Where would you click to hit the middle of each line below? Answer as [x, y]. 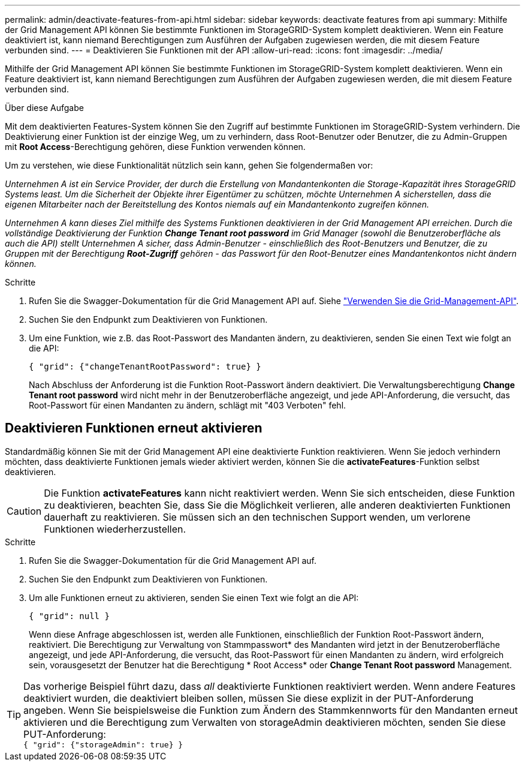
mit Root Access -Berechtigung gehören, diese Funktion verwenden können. [155, 147]
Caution [24, 511]
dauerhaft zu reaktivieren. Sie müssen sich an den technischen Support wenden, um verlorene [257, 517]
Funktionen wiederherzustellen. [115, 529]
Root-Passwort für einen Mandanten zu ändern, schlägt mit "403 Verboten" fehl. [188, 405]
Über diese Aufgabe [44, 108]
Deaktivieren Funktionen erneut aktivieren [134, 428]
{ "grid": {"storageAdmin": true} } [103, 744]
